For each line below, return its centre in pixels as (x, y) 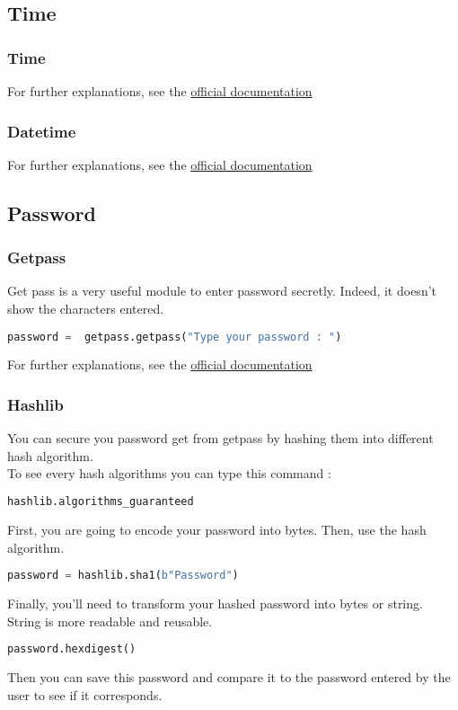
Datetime (42, 131)
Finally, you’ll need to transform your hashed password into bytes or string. (215, 603)
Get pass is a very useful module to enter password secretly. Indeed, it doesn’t (222, 291)
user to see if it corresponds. (85, 694)
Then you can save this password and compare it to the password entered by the (229, 677)
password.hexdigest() (72, 649)
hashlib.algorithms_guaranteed (101, 502)
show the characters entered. (86, 308)
